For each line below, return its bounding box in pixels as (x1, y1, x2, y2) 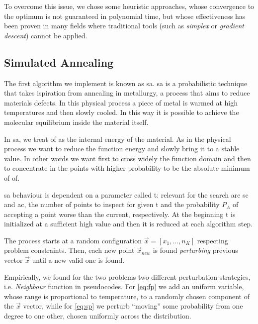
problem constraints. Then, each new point (4, 245, 135, 255)
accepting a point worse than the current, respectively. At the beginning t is (4, 209, 236, 219)
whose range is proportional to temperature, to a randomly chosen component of (4, 291, 250, 301)
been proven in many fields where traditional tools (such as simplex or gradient (4, 20, 244, 31)
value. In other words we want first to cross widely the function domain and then (4, 153, 251, 163)
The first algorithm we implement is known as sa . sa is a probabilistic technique (4, 78, 248, 88)
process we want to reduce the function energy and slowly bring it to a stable (4, 143, 240, 154)
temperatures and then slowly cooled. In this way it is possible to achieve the (4, 107, 239, 117)
